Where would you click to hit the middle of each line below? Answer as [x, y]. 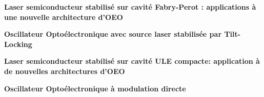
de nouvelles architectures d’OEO [65, 71]
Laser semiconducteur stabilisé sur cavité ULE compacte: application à [132, 61]
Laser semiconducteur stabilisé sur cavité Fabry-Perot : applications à [130, 7]
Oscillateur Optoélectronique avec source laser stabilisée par [113, 34]
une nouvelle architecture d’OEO [64, 17]
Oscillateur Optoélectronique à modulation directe [95, 88]
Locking [18, 44]
